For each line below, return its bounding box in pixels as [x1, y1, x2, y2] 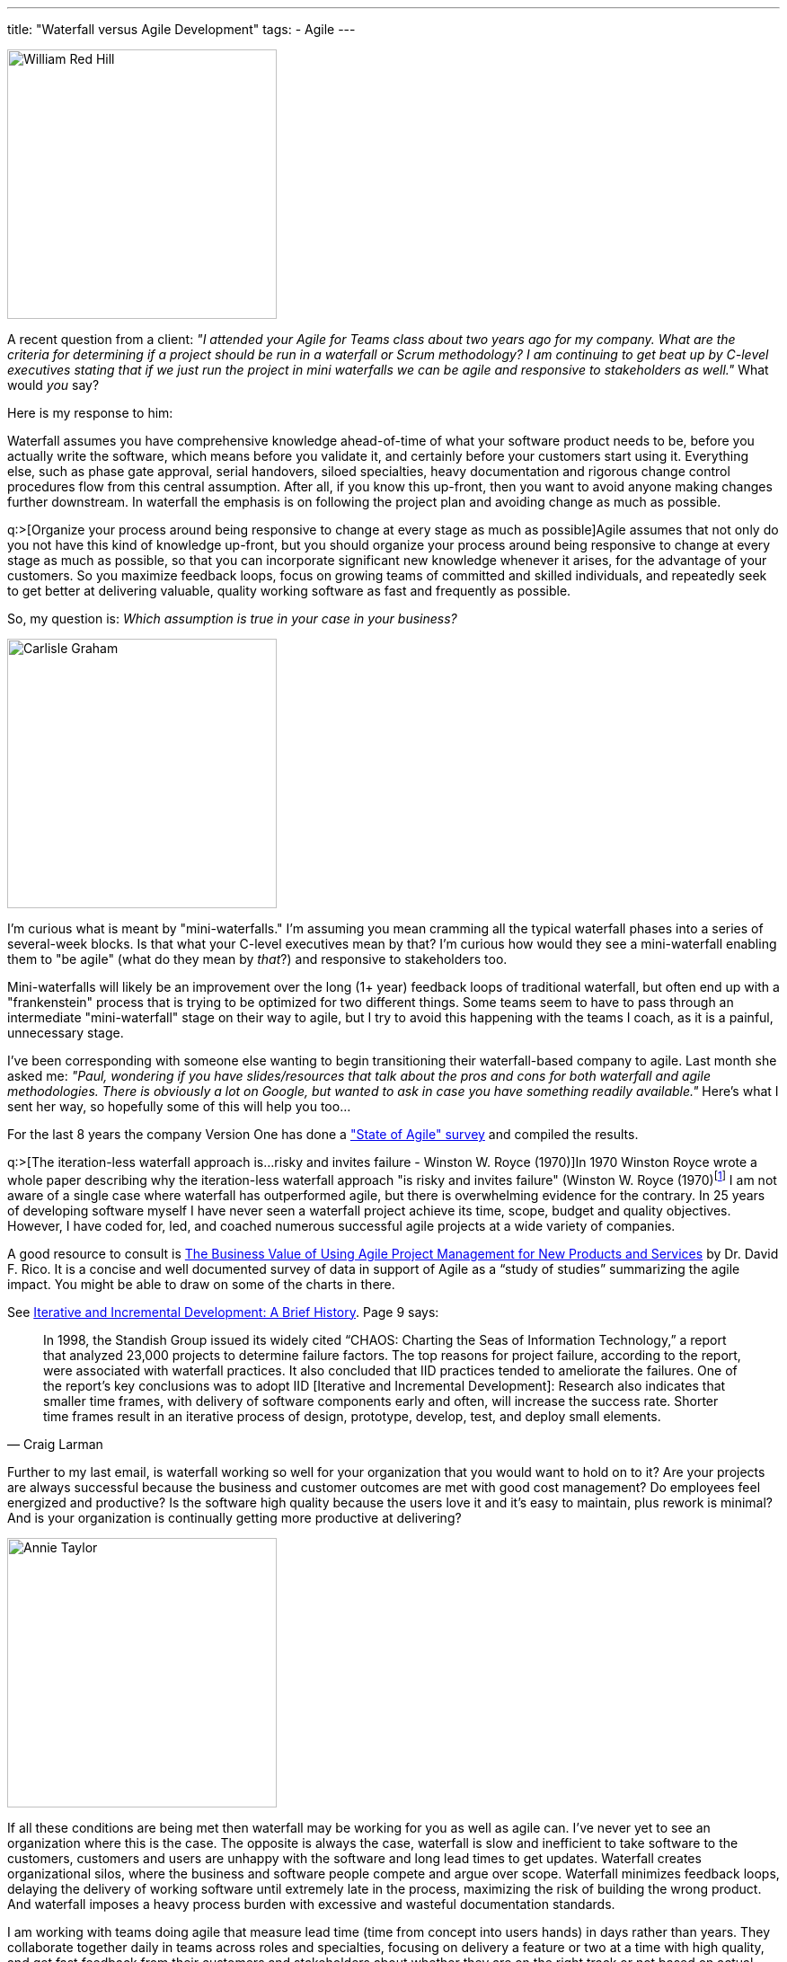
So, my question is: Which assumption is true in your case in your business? [7, 611, 457, 626]
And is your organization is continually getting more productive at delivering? [7, 1509, 462, 1525]
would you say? [7, 377, 100, 393]
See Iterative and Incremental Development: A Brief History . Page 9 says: [7, 1304, 439, 1320]
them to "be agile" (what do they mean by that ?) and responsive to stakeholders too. [7, 951, 508, 967]
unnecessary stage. [7, 1025, 124, 1040]
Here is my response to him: [7, 405, 173, 420]
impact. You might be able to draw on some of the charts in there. [7, 1276, 395, 1292]
